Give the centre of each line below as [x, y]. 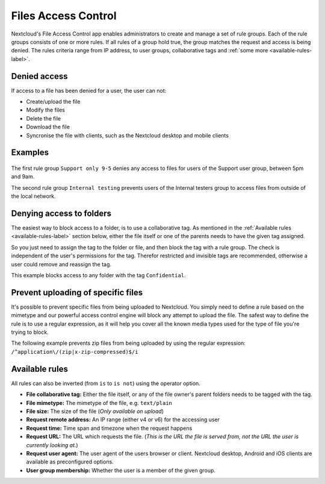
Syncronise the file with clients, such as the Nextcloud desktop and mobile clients [127, 135]
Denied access [40, 76]
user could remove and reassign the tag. [61, 264]
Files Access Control [64, 16]
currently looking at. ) [52, 445]
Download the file [48, 127]
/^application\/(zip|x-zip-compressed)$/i [75, 352]
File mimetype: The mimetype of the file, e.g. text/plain [99, 403]
